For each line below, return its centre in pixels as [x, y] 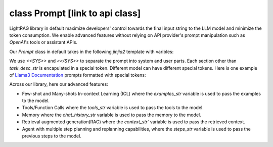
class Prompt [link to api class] [75, 13]
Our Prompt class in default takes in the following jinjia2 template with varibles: [92, 52]
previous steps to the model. [52, 136]
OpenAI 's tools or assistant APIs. [43, 42]
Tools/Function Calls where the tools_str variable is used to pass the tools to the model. [113, 108]
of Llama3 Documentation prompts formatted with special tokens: [78, 75]
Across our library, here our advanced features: [59, 84]
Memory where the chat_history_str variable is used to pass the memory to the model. [112, 115]
